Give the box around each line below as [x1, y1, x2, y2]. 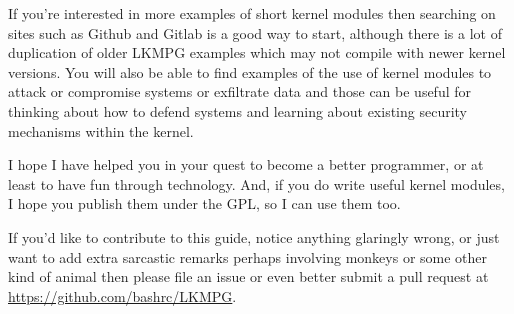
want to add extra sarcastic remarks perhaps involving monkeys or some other [8, 246, 488, 267]
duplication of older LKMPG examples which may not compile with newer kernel [8, 42, 506, 63]
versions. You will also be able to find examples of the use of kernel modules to [8, 61, 492, 82]
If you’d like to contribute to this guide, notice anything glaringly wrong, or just [8, 226, 500, 247]
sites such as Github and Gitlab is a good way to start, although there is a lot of [8, 22, 502, 43]
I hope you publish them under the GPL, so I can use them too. [8, 193, 401, 214]
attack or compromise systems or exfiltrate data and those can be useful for [8, 81, 472, 102]
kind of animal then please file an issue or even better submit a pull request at [8, 266, 489, 287]
